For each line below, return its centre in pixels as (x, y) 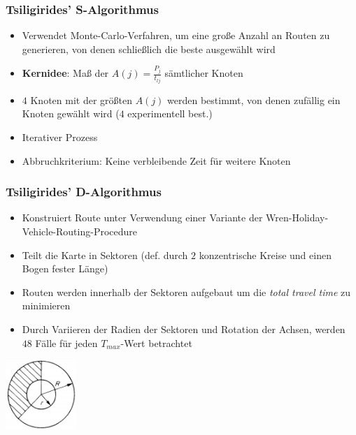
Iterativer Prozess (60, 137)
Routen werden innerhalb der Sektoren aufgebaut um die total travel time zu (186, 292)
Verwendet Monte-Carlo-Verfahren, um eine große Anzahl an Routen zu (176, 35)
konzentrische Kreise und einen (265, 255)
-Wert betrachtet (156, 342)
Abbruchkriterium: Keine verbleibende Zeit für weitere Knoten (156, 160)
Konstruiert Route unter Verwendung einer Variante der (142, 217)
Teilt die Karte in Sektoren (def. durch (105, 255)
